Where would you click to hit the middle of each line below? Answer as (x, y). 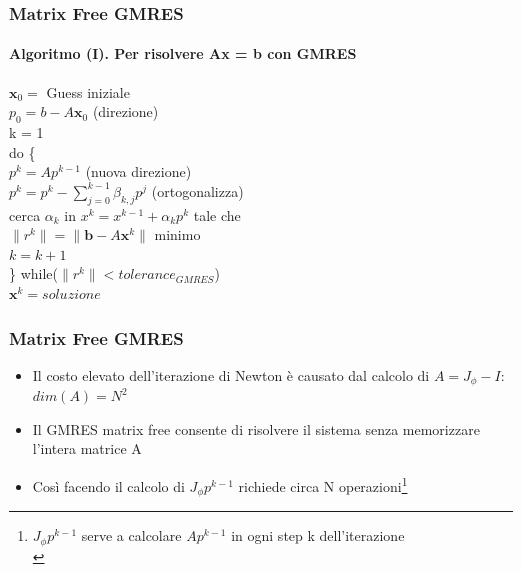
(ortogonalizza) (197, 190)
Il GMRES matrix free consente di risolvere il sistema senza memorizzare (256, 428)
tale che (217, 214)
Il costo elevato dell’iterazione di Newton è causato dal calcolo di (231, 374)
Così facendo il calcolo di (108, 485)
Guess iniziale (88, 91)
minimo (177, 234)
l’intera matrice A (87, 448)
